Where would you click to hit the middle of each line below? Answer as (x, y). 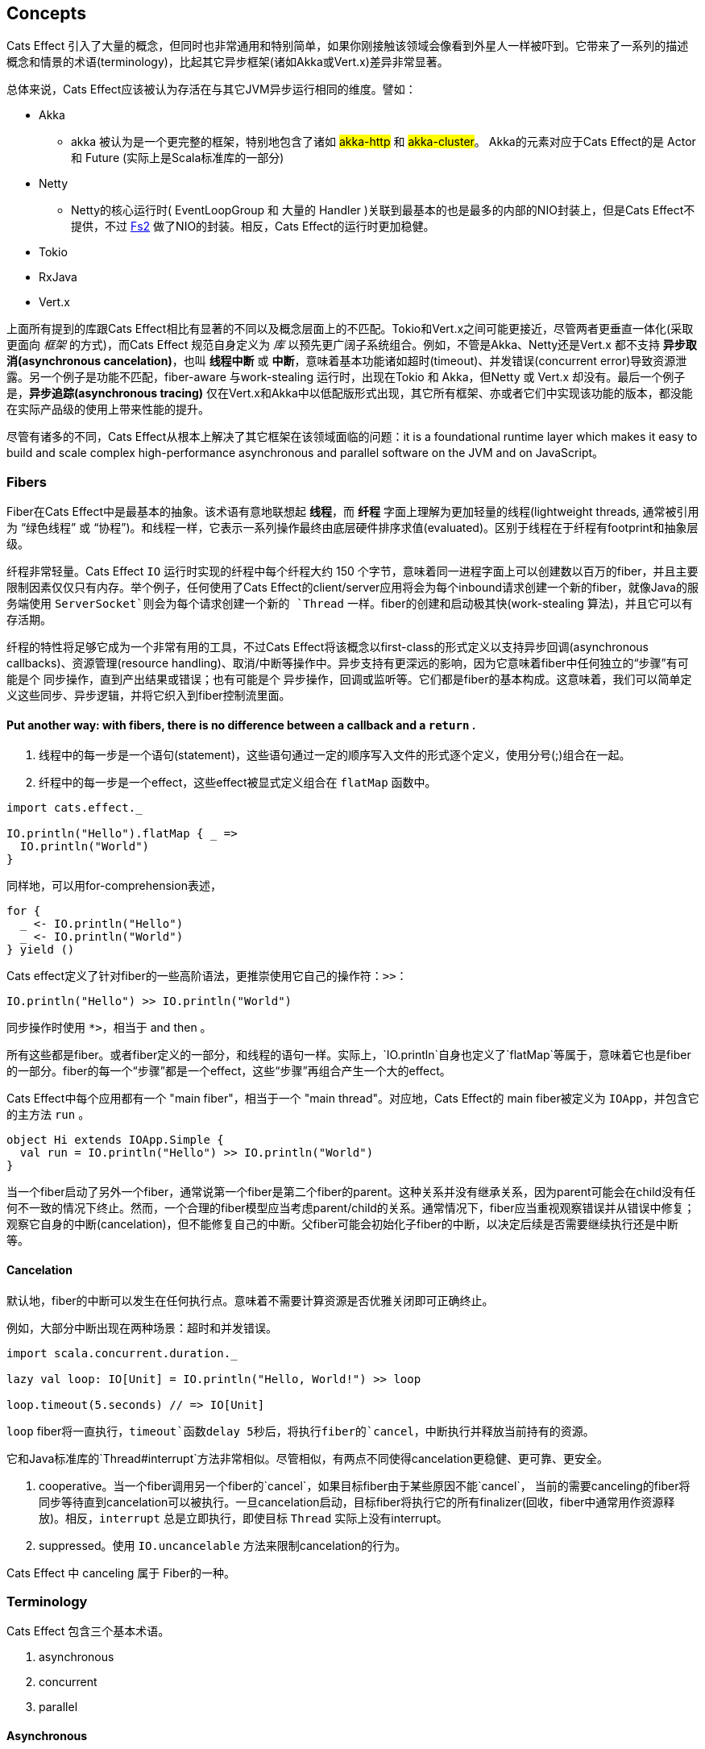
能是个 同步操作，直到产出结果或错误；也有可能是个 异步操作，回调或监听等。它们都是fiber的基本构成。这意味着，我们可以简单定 (349, 679)
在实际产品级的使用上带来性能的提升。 (108, 409)
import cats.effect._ (75, 808)
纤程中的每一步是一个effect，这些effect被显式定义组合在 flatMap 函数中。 (238, 783)
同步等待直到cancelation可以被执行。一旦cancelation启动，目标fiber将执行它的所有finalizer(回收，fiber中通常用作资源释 (357, 1502)
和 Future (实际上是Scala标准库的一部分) (178, 158)
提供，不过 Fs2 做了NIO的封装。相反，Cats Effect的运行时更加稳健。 (253, 226)
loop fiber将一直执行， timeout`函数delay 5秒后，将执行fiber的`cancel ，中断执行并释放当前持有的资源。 (301, 1431)
